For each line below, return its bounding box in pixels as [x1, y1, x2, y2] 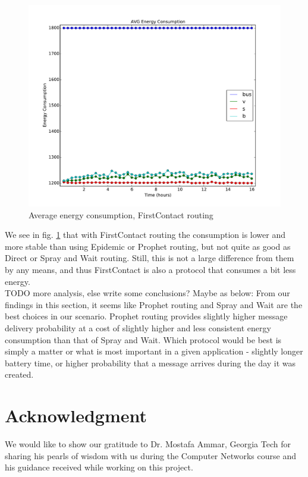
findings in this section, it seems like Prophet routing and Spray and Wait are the [5, 298, 303, 310]
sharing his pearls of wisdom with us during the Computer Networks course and [5, 449, 296, 462]
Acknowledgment [5, 403, 147, 428]
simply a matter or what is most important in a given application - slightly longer [5, 345, 303, 357]
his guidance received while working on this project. [5, 461, 193, 473]
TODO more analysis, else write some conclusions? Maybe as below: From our [5, 287, 290, 299]
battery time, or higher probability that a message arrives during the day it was [5, 356, 296, 369]
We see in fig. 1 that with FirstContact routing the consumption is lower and [5, 228, 285, 241]
